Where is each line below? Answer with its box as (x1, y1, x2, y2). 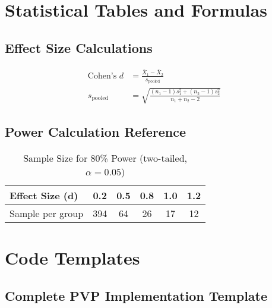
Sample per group (10, 206, 84, 220)
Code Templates (5, 246, 140, 270)
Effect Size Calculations (5, 38, 153, 56)
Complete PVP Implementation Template (5, 286, 268, 304)
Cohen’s (87, 71, 117, 80)
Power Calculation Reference (5, 122, 186, 141)
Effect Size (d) (10, 188, 78, 202)
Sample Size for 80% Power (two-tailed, (23, 150, 188, 165)
